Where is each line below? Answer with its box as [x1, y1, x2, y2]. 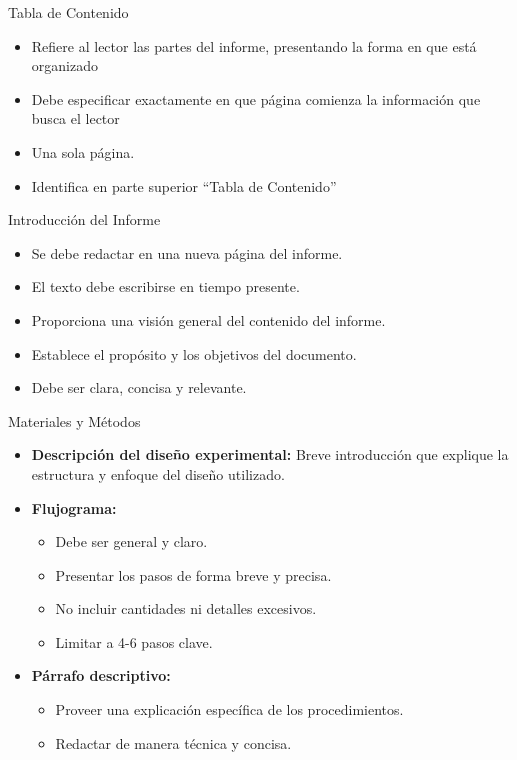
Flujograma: [31, 497, 117, 518]
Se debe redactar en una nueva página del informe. [31, 242, 343, 263]
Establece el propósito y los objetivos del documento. [31, 343, 357, 364]
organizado [31, 55, 98, 76]
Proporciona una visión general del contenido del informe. [31, 309, 386, 330]
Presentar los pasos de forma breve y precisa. [55, 564, 332, 585]
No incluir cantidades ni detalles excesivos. [55, 598, 317, 619]
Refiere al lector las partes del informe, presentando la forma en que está [31, 35, 477, 56]
